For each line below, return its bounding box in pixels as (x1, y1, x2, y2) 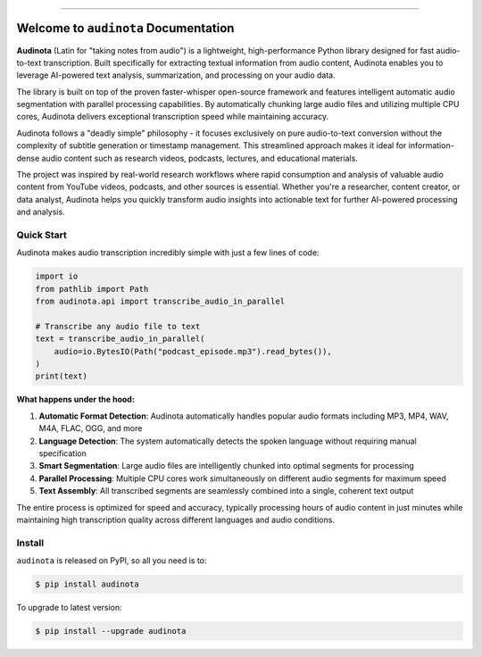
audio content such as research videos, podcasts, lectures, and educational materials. (41, 153, 359, 163)
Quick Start (16, 229, 67, 241)
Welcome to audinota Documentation (16, 21, 235, 36)
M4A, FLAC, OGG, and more (38, 423, 143, 434)
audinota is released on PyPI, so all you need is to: (16, 555, 207, 566)
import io (35, 271, 79, 281)
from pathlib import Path (35, 284, 149, 294)
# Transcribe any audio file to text (35, 321, 201, 331)
